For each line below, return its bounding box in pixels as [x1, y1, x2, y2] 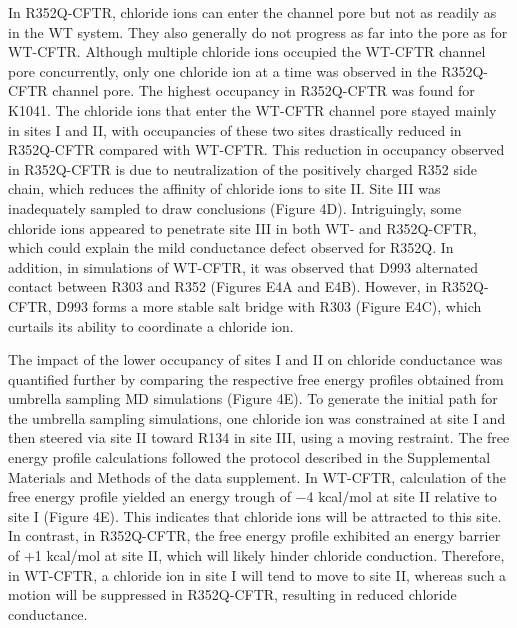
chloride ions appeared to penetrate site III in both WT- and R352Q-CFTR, [8, 217, 477, 238]
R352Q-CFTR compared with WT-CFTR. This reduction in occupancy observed [8, 139, 505, 160]
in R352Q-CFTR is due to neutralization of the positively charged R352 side [8, 158, 477, 179]
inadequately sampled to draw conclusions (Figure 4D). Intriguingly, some [8, 197, 462, 218]
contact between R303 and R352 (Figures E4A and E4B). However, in [8, 276, 438, 297]
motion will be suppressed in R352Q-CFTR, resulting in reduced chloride [8, 584, 457, 605]
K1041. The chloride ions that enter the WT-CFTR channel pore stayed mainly [8, 99, 497, 120]
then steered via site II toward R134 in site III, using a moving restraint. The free [8, 427, 510, 448]
